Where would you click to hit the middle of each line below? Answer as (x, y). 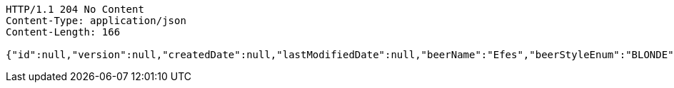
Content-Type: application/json (96, 21)
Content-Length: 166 (63, 32)
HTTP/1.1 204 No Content (75, 9)
